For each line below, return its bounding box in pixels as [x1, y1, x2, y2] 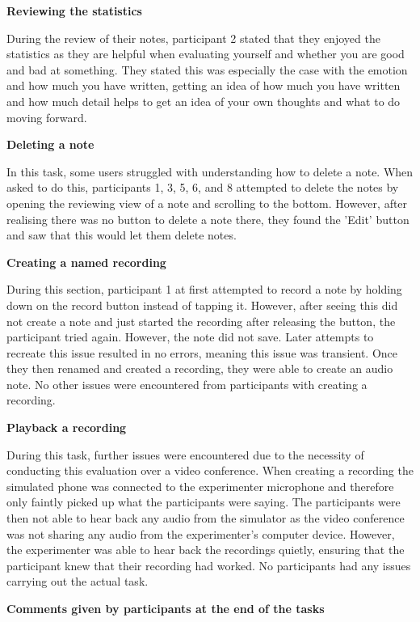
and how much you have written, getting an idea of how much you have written [6, 77, 401, 94]
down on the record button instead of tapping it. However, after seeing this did [6, 296, 398, 313]
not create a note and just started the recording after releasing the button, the [6, 312, 396, 329]
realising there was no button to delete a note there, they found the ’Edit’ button [6, 210, 409, 227]
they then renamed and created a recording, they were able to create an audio [6, 360, 393, 377]
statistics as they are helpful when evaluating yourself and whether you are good [6, 45, 405, 62]
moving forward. [6, 108, 87, 125]
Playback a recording [6, 419, 127, 436]
